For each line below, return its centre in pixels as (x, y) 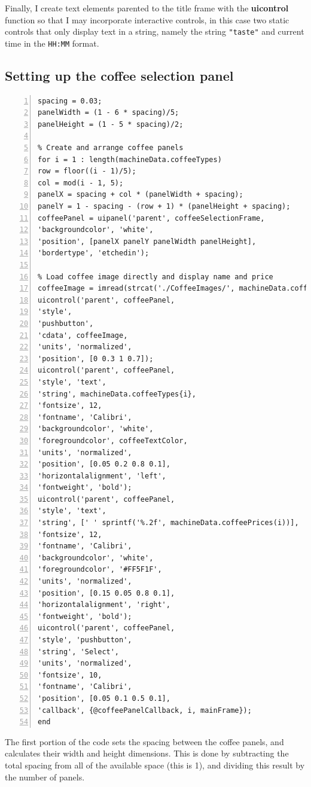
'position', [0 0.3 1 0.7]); (96, 359)
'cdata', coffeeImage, (83, 335)
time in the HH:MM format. (52, 43)
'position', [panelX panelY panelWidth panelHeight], (147, 241)
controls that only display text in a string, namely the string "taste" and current (155, 31)
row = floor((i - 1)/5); (87, 171)
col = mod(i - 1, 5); (81, 183)
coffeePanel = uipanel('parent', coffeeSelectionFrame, (151, 218)
